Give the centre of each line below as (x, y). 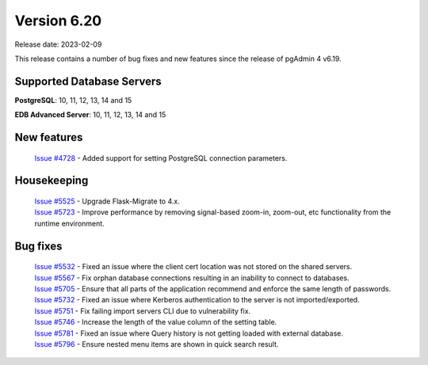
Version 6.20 (58, 21)
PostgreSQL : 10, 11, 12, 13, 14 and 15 (73, 100)
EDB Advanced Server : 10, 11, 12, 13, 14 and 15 (90, 115)
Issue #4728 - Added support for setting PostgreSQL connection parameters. (161, 158)
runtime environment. (69, 223)
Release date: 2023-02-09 (58, 44)
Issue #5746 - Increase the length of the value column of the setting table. (156, 322)
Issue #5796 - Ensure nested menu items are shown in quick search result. (157, 344)
